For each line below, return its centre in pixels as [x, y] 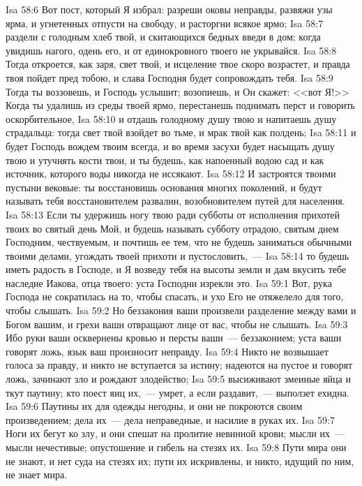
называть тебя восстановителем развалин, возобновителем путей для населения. [175, 201]
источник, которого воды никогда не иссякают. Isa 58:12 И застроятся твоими [171, 174]
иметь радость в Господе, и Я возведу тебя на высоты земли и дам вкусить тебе [176, 269]
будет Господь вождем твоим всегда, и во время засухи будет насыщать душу [170, 146]
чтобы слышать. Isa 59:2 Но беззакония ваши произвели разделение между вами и [181, 310]
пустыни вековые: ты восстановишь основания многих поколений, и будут [164, 187]
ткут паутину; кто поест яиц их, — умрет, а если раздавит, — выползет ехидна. [178, 392]
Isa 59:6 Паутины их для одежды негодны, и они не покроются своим [154, 406]
